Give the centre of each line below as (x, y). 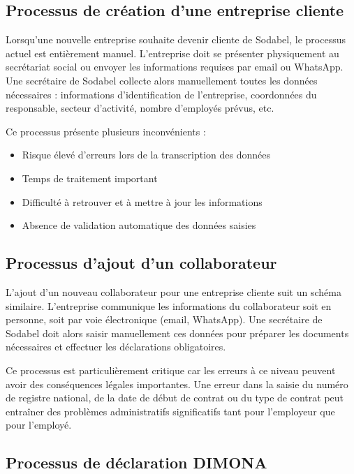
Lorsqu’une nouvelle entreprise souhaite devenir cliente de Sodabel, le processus (176, 39)
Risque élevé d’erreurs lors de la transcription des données (146, 155)
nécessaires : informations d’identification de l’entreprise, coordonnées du (161, 94)
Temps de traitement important (90, 178)
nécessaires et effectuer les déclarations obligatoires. (116, 347)
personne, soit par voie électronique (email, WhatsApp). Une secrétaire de (164, 319)
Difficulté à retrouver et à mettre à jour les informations (142, 201)
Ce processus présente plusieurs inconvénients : (106, 131)
